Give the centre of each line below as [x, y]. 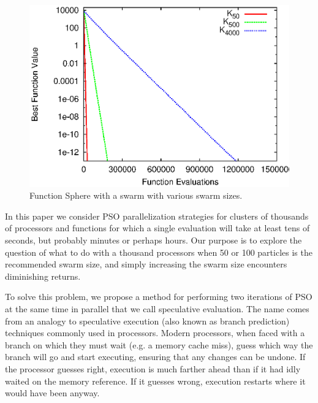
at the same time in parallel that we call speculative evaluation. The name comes [157, 309]
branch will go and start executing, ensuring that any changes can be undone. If [155, 357]
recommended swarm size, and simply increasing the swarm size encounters [146, 264]
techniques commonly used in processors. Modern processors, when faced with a [155, 333]
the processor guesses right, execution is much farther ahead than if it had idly [153, 368]
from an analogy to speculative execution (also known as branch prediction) [147, 320]
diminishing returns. [43, 276]
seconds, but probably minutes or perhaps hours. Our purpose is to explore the [153, 240]
